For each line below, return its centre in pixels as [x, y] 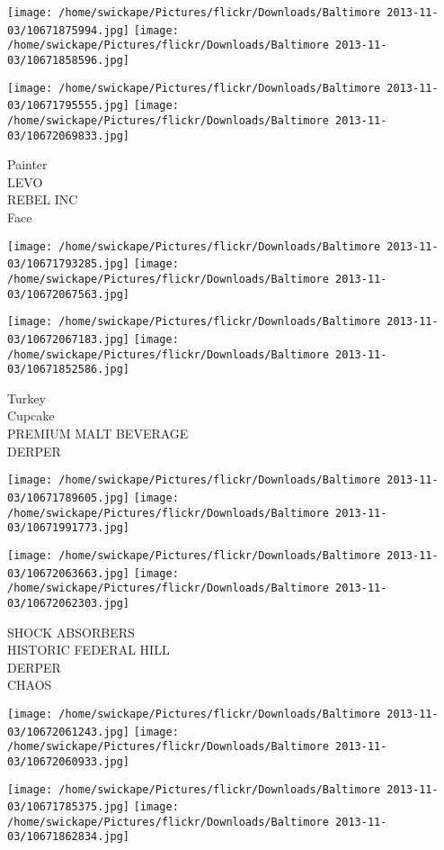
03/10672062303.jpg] [69, 603]
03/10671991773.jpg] [69, 528]
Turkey [27, 398]
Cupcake [31, 416]
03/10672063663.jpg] [69, 573]
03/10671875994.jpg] [69, 30]
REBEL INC [43, 199]
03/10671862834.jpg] [69, 837]
